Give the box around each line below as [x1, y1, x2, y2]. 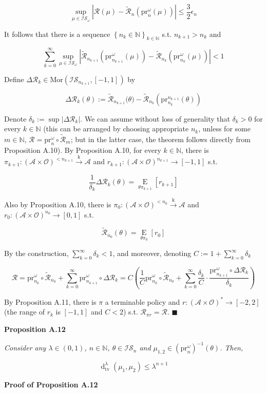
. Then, [220, 342, 243, 353]
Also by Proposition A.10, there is [4, 199, 111, 209]
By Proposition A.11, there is [4, 296, 97, 307]
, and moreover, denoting [112, 248, 192, 258]
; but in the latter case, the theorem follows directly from [70, 134, 251, 145]
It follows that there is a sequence [4, 28, 110, 39]
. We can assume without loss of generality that [80, 113, 230, 124]
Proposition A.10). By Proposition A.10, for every [4, 144, 161, 155]
